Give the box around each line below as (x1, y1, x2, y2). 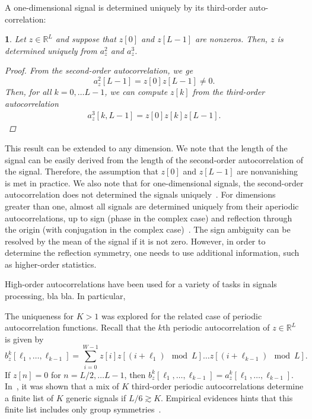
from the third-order (192, 85, 265, 98)
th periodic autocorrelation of (162, 321, 270, 334)
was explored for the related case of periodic (101, 309, 262, 322)
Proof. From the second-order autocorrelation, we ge (5, 64, 193, 77)
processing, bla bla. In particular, (5, 290, 126, 302)
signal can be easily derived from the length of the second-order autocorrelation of (5, 153, 303, 166)
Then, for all (5, 85, 52, 98)
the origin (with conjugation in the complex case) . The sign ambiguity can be (5, 223, 291, 236)
